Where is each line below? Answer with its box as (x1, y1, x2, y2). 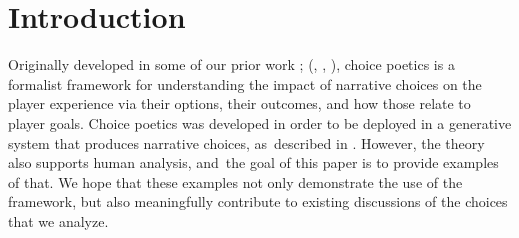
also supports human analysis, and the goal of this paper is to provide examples (8, 152, 499, 173)
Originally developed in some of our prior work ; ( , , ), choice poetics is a (8, 54, 455, 75)
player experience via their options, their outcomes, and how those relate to (8, 93, 471, 114)
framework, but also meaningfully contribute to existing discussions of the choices (8, 191, 508, 212)
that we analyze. (8, 210, 109, 231)
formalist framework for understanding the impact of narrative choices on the (8, 73, 482, 94)
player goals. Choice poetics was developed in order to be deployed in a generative (8, 112, 512, 133)
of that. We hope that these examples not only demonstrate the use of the (8, 171, 463, 192)
